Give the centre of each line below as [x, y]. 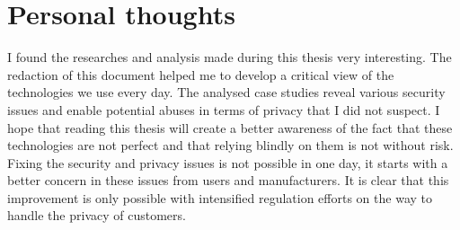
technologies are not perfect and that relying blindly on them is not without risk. [230, 145]
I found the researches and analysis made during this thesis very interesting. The [230, 57]
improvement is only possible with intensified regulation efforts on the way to [220, 197]
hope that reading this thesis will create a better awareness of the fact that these [230, 127]
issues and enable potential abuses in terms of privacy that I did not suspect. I [224, 109]
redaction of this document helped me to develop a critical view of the [201, 74]
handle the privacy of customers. [97, 215]
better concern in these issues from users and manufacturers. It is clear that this [228, 180]
